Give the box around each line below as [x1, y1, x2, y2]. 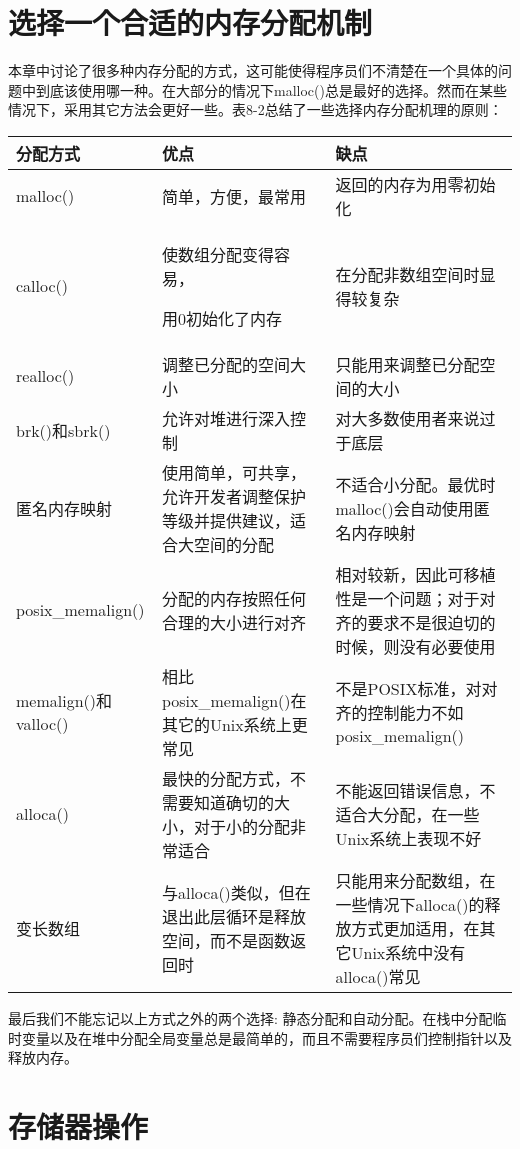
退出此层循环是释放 [161, 904, 306, 928]
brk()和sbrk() [16, 418, 111, 442]
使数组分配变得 [161, 242, 274, 266]
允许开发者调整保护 [161, 484, 306, 508]
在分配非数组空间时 [335, 262, 480, 286]
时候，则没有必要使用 [335, 634, 496, 658]
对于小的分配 [193, 814, 290, 838]
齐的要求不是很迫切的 [335, 610, 496, 634]
